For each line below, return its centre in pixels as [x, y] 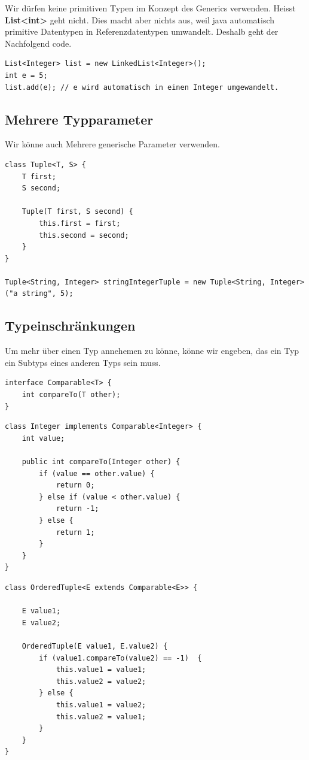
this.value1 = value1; [101, 670]
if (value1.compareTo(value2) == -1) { [120, 658]
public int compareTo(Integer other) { [101, 462]
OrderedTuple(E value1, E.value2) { [95, 646]
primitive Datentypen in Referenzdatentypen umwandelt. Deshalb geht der [142, 31]
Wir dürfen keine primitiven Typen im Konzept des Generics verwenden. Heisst [150, 8]
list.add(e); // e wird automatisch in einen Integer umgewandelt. [142, 87]
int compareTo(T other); [71, 395]
